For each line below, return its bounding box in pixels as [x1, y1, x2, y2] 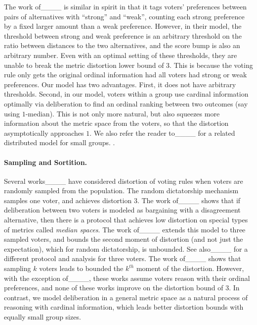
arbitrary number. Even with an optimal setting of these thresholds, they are [4, 50, 237, 60]
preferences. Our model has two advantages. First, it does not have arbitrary [4, 79, 236, 89]
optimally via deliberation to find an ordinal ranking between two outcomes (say [4, 98, 248, 108]
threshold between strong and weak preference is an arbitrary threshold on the [4, 30, 242, 41]
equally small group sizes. [4, 312, 81, 322]
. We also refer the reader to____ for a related [89, 127, 235, 138]
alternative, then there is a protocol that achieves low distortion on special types [4, 215, 248, 225]
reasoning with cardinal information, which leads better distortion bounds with [4, 302, 244, 312]
